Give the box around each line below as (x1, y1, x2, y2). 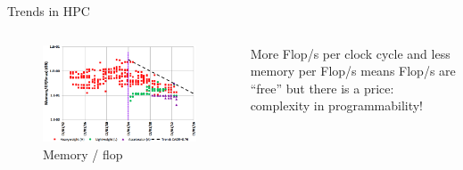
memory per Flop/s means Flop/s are (250, 61, 456, 80)
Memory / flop (43, 144, 123, 163)
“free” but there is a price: (250, 78, 394, 97)
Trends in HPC (7, 2, 90, 20)
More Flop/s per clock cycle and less (250, 44, 451, 62)
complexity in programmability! (250, 96, 424, 115)
